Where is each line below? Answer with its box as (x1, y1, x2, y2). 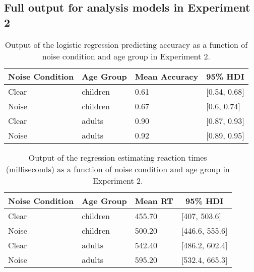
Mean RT (135, 194, 173, 207)
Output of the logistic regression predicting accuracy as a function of (5, 38, 248, 50)
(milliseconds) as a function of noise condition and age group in (6, 163, 230, 175)
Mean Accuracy (135, 70, 199, 82)
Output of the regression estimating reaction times (28, 151, 207, 163)
